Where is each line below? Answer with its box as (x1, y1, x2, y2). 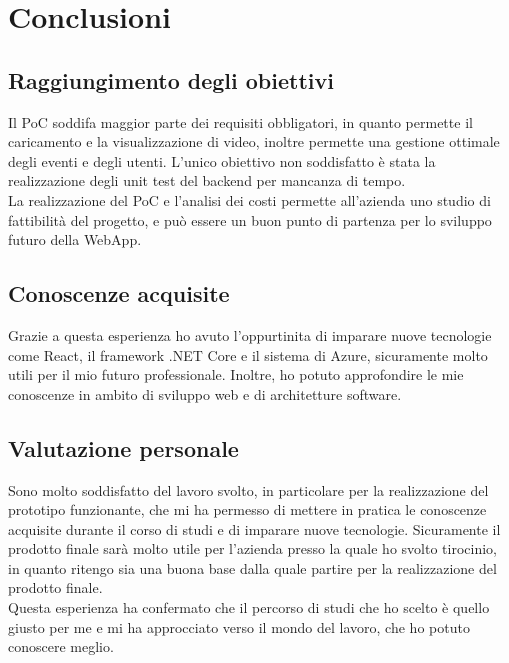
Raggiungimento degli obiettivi (8, 64, 334, 95)
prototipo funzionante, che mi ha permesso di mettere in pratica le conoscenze (8, 499, 487, 520)
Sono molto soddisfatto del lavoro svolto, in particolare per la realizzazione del (8, 479, 489, 500)
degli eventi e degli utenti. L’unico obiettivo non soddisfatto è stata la (8, 150, 436, 171)
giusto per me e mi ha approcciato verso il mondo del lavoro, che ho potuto (8, 616, 470, 637)
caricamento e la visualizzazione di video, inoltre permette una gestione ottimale (8, 131, 500, 152)
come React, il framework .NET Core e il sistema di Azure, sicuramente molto (8, 344, 488, 365)
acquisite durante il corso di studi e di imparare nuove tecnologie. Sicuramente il (8, 518, 501, 539)
